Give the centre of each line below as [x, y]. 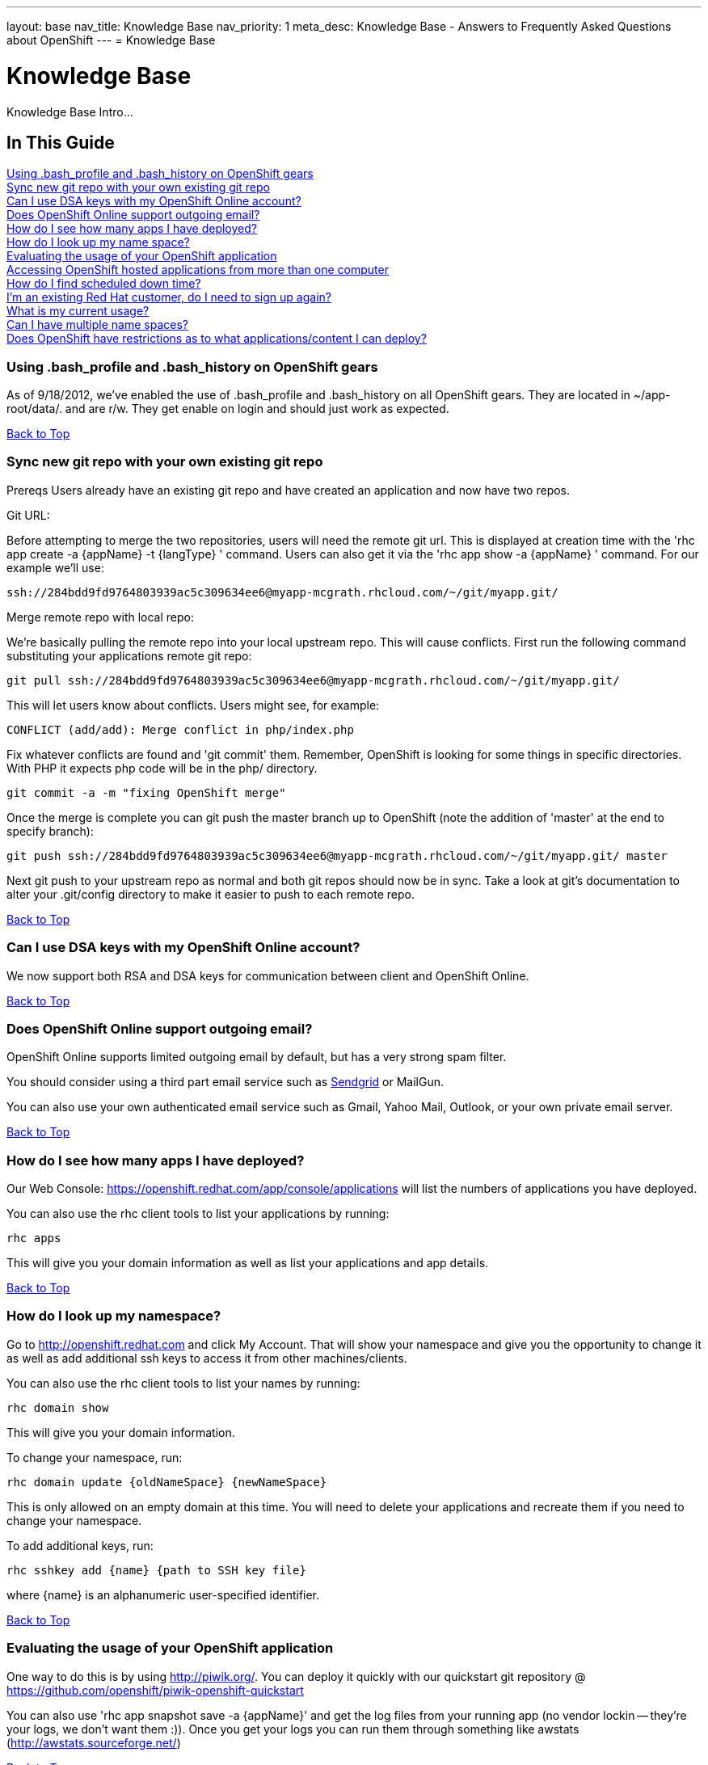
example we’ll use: [55, 567]
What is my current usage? [78, 311]
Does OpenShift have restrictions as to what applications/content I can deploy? [217, 339]
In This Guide [61, 142]
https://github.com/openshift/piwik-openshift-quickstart [155, 1690]
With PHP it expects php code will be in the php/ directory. [162, 768]
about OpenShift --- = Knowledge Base [111, 40]
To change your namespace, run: [95, 1457]
